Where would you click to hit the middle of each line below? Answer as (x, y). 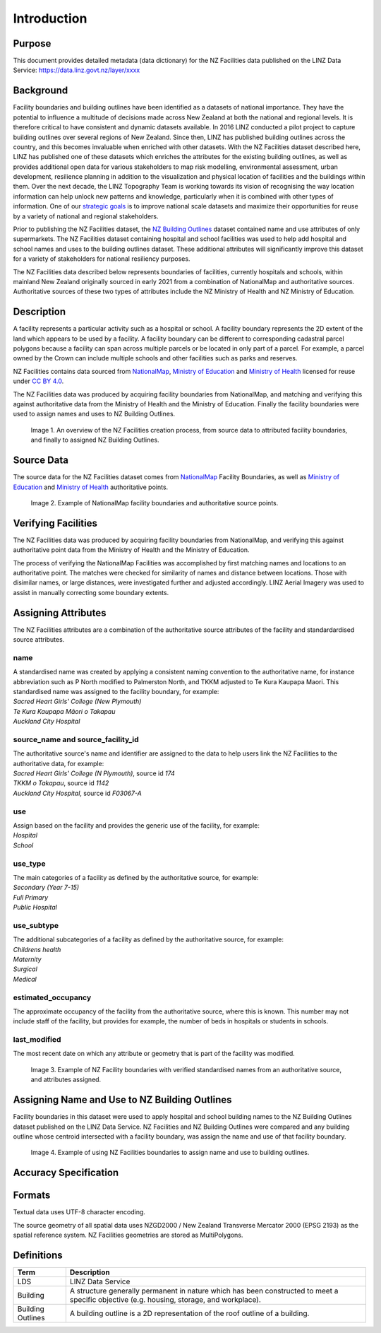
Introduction (50, 18)
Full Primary (31, 897)
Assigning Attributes (60, 612)
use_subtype (36, 925)
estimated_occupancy (52, 997)
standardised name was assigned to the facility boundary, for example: (116, 691)
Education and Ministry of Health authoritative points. (91, 487)
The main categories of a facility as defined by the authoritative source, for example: (136, 877)
